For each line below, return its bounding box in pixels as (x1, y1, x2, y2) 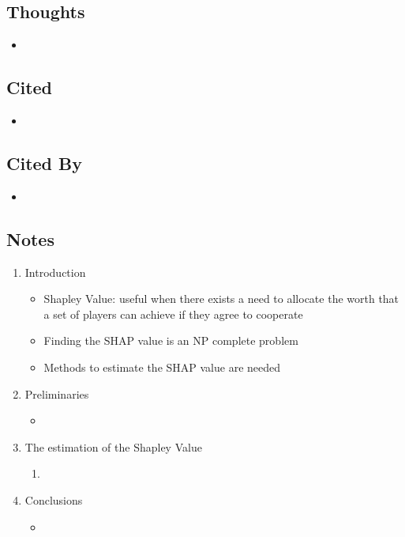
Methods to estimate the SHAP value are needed (43, 358, 281, 375)
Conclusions (24, 491, 83, 508)
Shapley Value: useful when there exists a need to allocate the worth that (43, 290, 399, 307)
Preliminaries (24, 385, 89, 402)
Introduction (24, 263, 86, 280)
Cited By (6, 150, 82, 175)
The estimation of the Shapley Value (24, 438, 202, 455)
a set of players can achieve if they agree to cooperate (43, 305, 303, 322)
